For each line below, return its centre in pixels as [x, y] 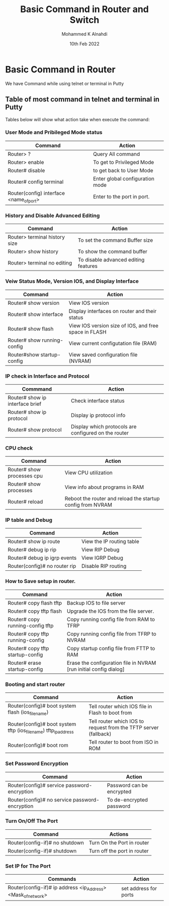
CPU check [19, 448]
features [88, 266]
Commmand [37, 389]
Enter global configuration [123, 179]
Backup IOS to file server [96, 603]
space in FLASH [88, 332]
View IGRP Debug [102, 558]
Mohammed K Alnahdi [84, 34]
